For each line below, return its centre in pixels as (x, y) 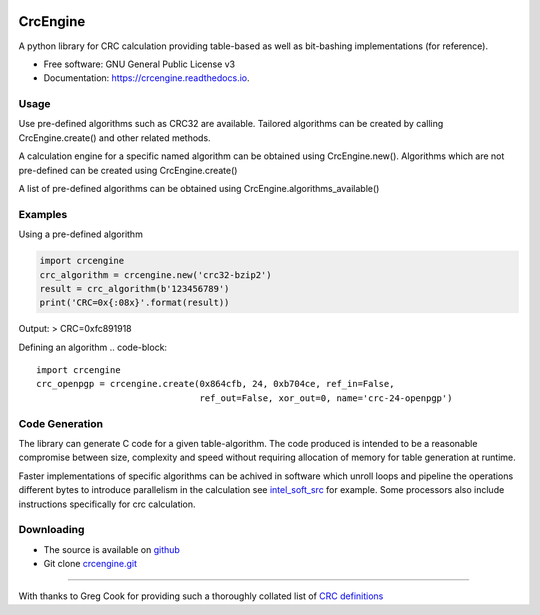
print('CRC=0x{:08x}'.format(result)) (134, 303)
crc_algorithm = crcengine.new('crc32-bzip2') (155, 274)
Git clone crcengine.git (90, 564)
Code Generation (61, 423)
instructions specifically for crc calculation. (107, 504)
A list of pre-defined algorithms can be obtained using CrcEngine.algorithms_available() (199, 188)
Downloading (51, 530)
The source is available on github (111, 549)
